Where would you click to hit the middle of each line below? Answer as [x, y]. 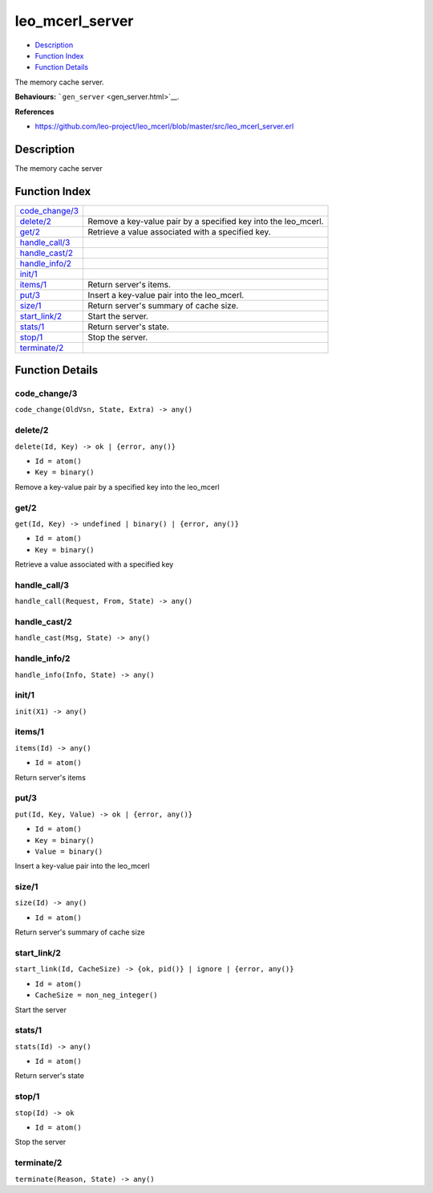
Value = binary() [69, 851]
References [34, 112]
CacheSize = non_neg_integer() [96, 995]
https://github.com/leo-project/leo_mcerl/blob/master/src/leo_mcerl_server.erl [164, 126]
